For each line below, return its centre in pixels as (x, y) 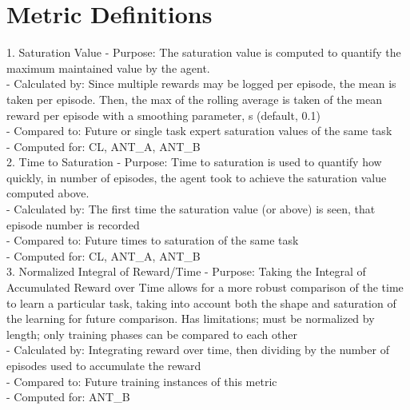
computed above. (48, 193)
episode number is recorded (73, 224)
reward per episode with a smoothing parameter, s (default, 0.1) (163, 115)
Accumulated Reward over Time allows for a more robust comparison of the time (205, 287)
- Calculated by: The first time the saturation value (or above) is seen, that (191, 209)
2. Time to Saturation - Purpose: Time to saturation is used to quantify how (194, 162)
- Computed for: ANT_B (68, 397)
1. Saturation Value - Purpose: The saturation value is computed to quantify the (204, 52)
